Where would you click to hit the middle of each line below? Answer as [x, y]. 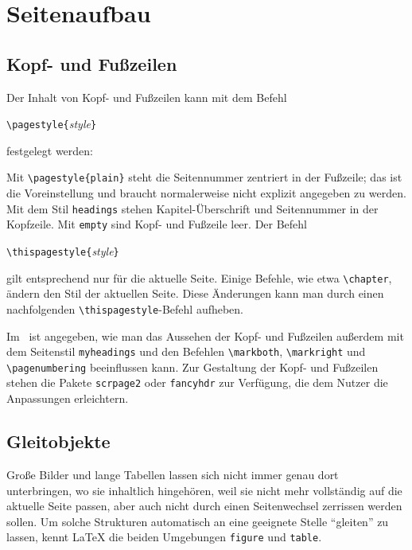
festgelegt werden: [50, 150]
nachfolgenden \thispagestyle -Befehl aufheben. [125, 308]
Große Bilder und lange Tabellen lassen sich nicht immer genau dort [173, 474]
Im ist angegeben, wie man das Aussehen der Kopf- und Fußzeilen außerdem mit [205, 335]
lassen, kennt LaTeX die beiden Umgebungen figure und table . [164, 537]
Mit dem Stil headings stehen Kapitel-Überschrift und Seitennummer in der [192, 208]
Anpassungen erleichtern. [68, 398]
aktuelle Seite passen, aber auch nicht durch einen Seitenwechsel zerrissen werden [204, 506]
